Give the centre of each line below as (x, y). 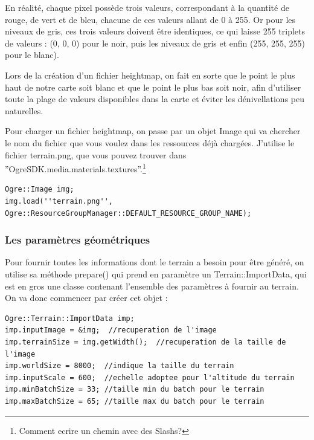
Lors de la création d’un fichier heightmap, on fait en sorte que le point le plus (150, 75)
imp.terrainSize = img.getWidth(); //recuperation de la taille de (146, 342)
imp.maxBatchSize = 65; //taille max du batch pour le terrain (135, 401)
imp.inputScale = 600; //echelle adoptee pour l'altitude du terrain (150, 377)
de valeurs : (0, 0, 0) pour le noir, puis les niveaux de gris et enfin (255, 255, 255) (155, 43)
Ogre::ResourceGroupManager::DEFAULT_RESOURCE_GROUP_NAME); (128, 213)
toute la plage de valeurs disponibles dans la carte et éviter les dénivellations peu (155, 99)
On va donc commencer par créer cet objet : (86, 298)
